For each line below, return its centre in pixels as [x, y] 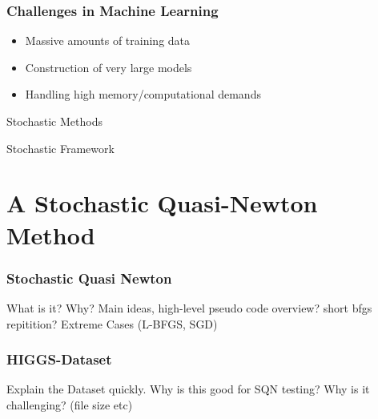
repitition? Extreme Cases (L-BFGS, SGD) [112, 323]
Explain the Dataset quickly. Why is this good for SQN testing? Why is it [188, 389]
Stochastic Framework [60, 148]
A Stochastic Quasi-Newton [162, 203]
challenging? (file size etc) [70, 404]
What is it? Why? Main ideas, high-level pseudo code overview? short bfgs [189, 307]
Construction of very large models [109, 67]
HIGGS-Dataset [59, 359]
